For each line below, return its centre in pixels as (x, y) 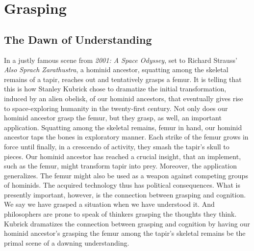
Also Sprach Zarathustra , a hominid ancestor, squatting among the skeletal (116, 70)
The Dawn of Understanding (78, 39)
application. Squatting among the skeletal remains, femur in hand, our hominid (123, 127)
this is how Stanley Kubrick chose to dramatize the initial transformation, (115, 89)
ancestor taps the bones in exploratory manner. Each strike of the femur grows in (126, 137)
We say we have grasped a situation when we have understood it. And (109, 204)
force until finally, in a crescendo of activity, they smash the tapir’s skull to (117, 146)
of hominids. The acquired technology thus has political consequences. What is (122, 185)
